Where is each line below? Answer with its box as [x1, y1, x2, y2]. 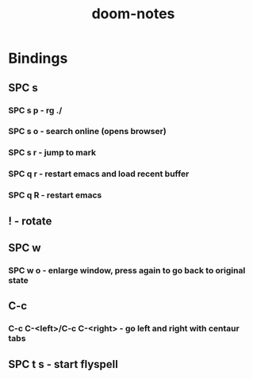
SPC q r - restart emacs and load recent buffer [8, 168, 190, 179]
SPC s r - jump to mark [8, 147, 97, 159]
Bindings [8, 49, 68, 67]
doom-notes [91, 5, 175, 23]
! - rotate [8, 214, 52, 228]
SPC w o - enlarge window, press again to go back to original [8, 265, 246, 276]
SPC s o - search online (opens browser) [8, 126, 167, 137]
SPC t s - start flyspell [8, 358, 119, 371]
